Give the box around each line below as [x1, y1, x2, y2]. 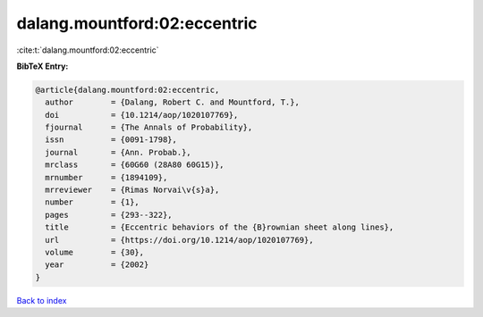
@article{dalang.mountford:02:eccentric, [35, 85, 220, 95]
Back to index [16, 295, 67, 305]
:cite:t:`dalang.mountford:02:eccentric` [16, 45, 159, 55]
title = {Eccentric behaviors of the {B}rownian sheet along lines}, [45, 222, 394, 232]
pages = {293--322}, [45, 210, 174, 220]
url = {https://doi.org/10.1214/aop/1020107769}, [45, 235, 314, 245]
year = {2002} [45, 260, 149, 270]
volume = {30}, [45, 247, 145, 257]
